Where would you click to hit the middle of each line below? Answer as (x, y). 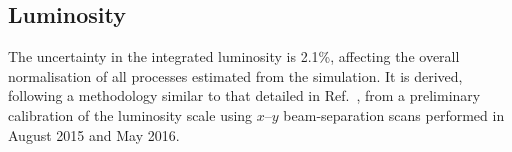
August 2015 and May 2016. (94, 134)
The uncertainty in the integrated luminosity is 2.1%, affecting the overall (234, 56)
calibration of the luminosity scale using (130, 114)
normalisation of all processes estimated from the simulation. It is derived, (235, 75)
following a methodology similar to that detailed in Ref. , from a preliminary (244, 95)
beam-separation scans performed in (394, 114)
